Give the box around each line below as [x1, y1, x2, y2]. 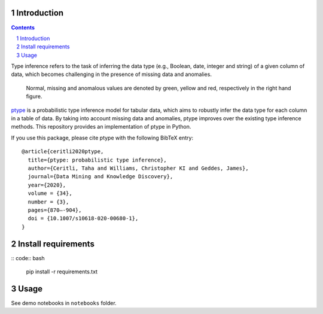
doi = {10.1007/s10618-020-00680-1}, [28, 215, 139, 222]
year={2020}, [28, 181, 66, 188]
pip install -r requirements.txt [26, 268, 98, 275]
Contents [11, 24, 35, 31]
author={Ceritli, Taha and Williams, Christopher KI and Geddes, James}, [28, 164, 249, 172]
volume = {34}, [28, 190, 72, 197]
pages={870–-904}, [28, 206, 82, 214]
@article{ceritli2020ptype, [22, 148, 104, 155]
